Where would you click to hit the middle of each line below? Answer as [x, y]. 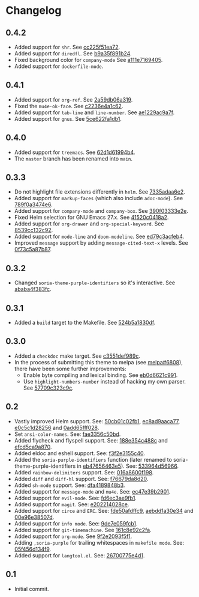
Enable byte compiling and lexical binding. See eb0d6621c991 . [100, 375]
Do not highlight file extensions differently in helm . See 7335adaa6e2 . [99, 192]
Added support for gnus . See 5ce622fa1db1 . [68, 118]
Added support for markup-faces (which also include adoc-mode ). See [99, 198]
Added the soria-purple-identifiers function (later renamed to [93, 459]
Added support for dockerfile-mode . [59, 66]
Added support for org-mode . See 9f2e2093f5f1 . [73, 536]
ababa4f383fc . [33, 289]
